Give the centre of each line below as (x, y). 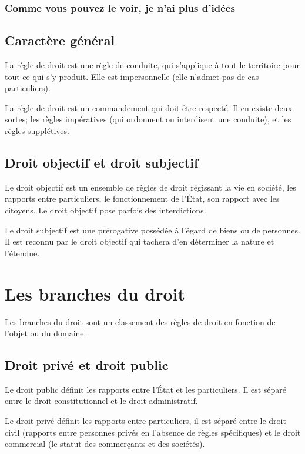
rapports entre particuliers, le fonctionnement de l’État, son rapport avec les (142, 198)
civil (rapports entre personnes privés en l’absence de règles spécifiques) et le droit (153, 432)
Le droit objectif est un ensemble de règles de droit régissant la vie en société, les (150, 187)
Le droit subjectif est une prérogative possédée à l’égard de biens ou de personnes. (152, 230)
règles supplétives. (37, 131)
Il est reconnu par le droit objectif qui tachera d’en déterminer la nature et (140, 241)
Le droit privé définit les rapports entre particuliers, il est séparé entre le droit (145, 421)
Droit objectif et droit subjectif (102, 162)
